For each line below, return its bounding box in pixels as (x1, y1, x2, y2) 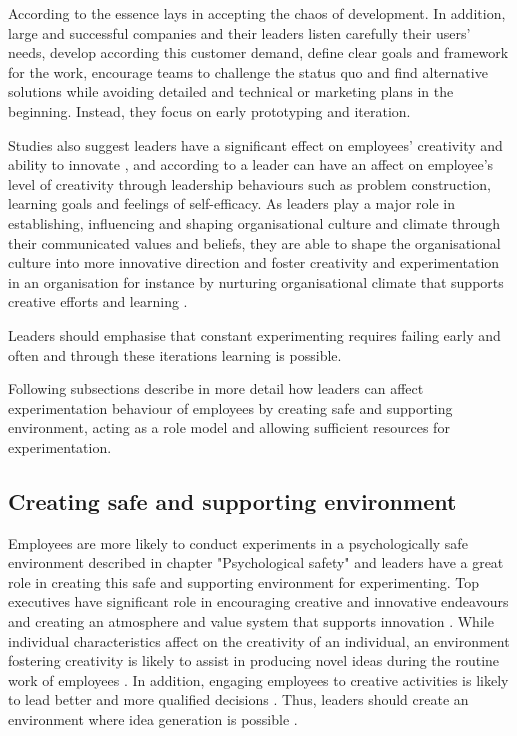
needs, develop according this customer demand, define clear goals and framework (8, 42, 509, 63)
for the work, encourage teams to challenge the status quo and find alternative (8, 61, 488, 82)
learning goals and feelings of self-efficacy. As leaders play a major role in (8, 193, 455, 214)
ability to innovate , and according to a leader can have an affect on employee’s (8, 154, 494, 175)
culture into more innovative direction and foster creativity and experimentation (8, 252, 500, 273)
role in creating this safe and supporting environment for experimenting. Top (8, 571, 480, 592)
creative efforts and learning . (8, 291, 188, 312)
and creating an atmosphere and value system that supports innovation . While (8, 611, 494, 632)
